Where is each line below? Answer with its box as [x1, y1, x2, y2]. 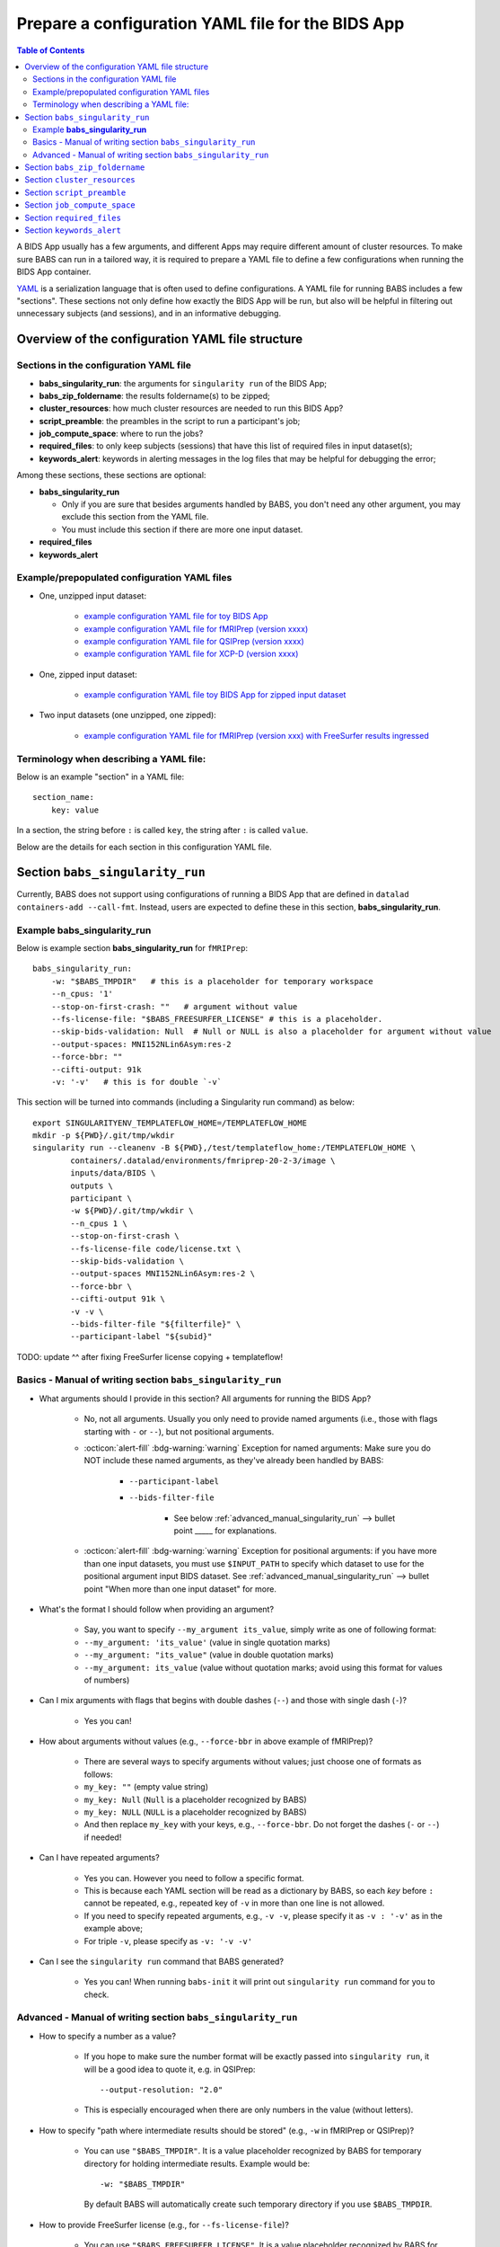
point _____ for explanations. [173, 1524, 277, 1536]
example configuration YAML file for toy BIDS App [83, 611, 268, 622]
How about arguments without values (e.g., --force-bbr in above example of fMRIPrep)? [39, 1736, 373, 1747]
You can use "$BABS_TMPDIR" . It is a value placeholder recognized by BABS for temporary [83, 2145, 422, 2156]
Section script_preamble [24, 187, 127, 198]
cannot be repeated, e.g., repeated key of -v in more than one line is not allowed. [83, 1897, 385, 1909]
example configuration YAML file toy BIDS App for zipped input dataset [83, 689, 346, 700]
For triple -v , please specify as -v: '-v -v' [83, 1935, 253, 1946]
